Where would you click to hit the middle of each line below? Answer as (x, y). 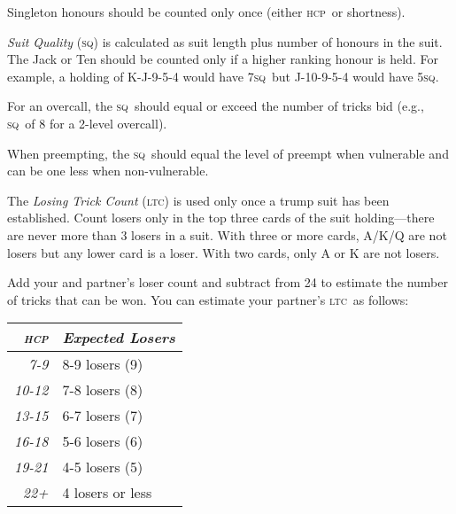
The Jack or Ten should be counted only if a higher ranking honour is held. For (223, 59)
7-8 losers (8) (103, 390)
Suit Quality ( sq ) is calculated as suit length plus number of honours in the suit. (225, 41)
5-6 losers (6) (103, 441)
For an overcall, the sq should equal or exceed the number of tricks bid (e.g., (216, 106)
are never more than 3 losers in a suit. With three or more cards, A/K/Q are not (227, 234)
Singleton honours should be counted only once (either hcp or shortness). (206, 12)
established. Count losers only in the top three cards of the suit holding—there (221, 218)
